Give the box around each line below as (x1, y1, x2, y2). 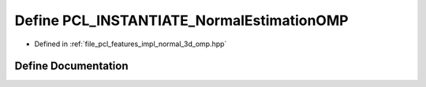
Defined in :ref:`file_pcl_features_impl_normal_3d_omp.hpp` (34, 39, 227, 49)
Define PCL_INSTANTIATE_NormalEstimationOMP (14, 12, 349, 29)
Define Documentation (14, 60, 129, 73)
